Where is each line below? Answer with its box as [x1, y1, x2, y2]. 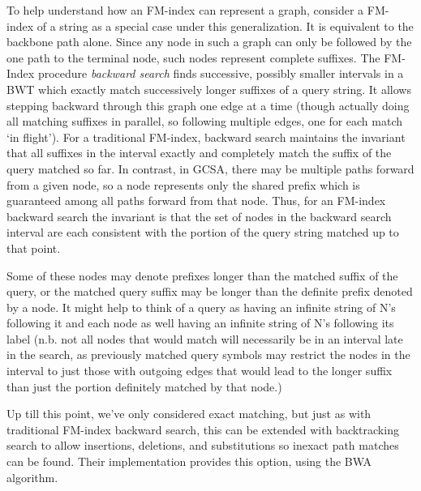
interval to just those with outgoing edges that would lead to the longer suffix [6, 362, 393, 379]
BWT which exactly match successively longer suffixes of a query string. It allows [6, 80, 411, 97]
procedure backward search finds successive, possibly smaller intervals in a [37, 65, 404, 82]
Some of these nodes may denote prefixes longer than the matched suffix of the [6, 267, 398, 284]
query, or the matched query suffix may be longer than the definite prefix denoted [6, 283, 413, 300]
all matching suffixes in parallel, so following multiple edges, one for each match [6, 113, 403, 130]
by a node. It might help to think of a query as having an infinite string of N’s [6, 298, 396, 315]
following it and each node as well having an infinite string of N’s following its [6, 314, 394, 331]
